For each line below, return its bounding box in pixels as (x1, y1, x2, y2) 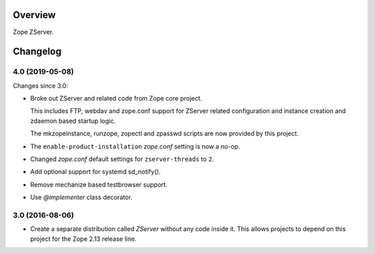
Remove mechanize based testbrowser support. (30, 180, 168, 189)
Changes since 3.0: (12, 81, 69, 90)
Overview (12, 9, 56, 21)
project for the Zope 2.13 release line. (30, 235, 137, 243)
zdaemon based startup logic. (30, 117, 116, 125)
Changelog (12, 46, 62, 58)
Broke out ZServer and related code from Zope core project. (30, 94, 203, 103)
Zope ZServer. (12, 28, 54, 36)
